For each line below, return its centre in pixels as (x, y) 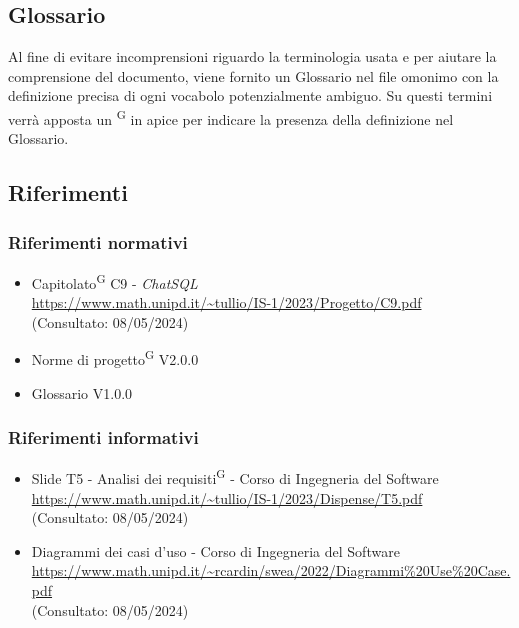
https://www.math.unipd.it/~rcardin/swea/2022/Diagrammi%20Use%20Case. (271, 570)
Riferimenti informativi (103, 437)
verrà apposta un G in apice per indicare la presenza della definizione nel (231, 117)
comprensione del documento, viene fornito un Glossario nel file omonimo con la (253, 75)
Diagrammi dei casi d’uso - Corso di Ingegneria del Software (215, 550)
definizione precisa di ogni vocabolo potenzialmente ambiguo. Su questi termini (250, 95)
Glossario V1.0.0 (82, 392)
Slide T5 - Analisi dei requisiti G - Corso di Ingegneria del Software (235, 476)
